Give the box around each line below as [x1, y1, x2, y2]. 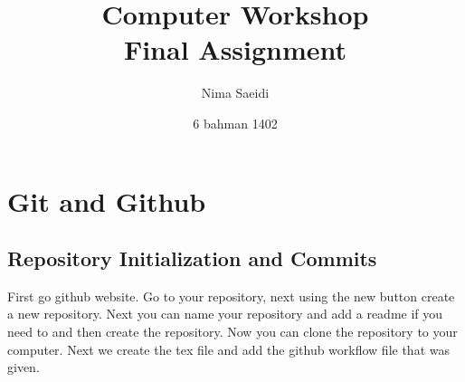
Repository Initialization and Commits [7, 244, 377, 272]
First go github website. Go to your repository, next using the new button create [7, 286, 455, 305]
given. [7, 358, 40, 377]
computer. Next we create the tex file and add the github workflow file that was [7, 339, 450, 358]
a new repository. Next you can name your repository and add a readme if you [7, 304, 443, 323]
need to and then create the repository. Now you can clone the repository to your [7, 322, 458, 341]
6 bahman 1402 [193, 113, 278, 132]
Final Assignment [123, 31, 347, 68]
